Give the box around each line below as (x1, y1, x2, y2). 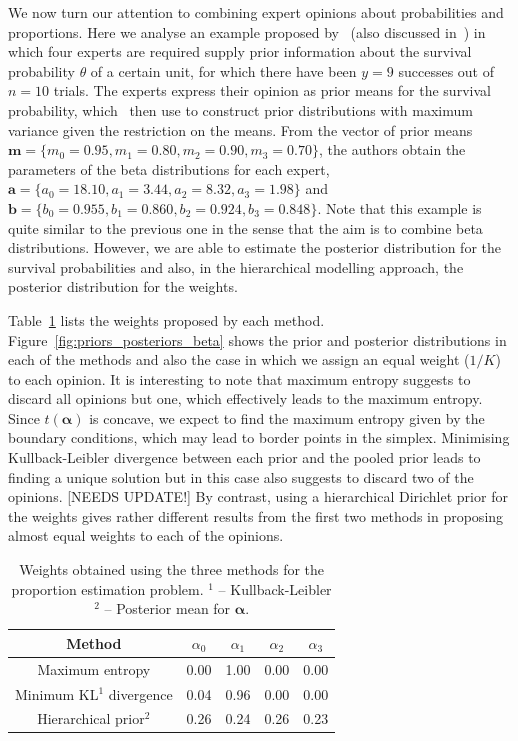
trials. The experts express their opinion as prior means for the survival (53, 80, 491, 101)
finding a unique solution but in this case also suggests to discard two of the (8, 466, 474, 487)
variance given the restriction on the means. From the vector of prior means (8, 119, 473, 140)
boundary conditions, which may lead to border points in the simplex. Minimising (8, 427, 510, 448)
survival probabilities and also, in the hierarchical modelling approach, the (8, 256, 464, 277)
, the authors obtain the (318, 139, 466, 160)
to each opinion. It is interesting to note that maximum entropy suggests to (8, 368, 471, 389)
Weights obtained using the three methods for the (19, 559, 325, 580)
